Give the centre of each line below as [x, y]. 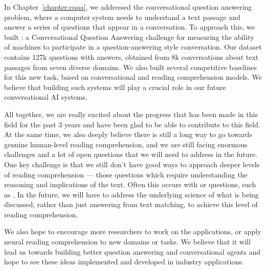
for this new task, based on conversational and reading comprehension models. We [133, 77]
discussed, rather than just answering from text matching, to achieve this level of [131, 204]
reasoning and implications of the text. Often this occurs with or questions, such [130, 184]
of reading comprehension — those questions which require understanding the [126, 174]
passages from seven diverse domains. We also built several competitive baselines [130, 67]
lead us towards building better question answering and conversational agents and [132, 251]
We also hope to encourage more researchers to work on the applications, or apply [133, 231]
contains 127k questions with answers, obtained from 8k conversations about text [131, 57]
